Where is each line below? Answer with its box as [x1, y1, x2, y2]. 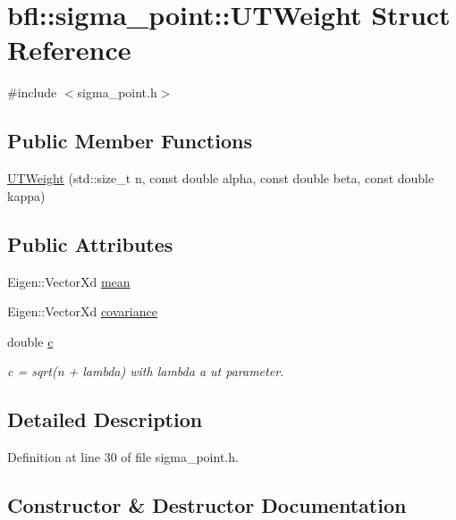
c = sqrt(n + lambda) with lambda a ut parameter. [7, 362, 284, 381]
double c [7, 331, 54, 350]
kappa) [7, 186, 46, 205]
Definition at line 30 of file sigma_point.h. [7, 448, 239, 466]
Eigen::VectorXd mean [7, 272, 131, 290]
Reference [7, 31, 131, 68]
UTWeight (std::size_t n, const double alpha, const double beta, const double [7, 169, 435, 188]
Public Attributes [7, 230, 173, 257]
